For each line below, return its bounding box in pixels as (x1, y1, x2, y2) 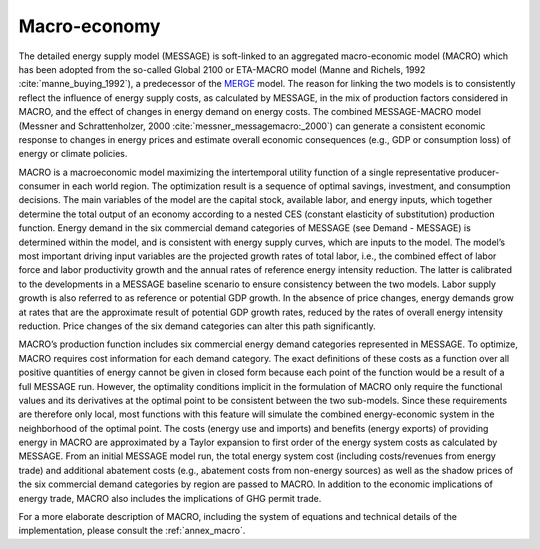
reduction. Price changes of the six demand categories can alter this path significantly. (18, 320, 376, 332)
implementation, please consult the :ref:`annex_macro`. (18, 525, 246, 537)
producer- (457, 166, 500, 178)
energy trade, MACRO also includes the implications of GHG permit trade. (18, 492, 322, 504)
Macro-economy (18, 15, 161, 37)
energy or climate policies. (18, 148, 128, 160)
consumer (18, 180, 61, 192)
